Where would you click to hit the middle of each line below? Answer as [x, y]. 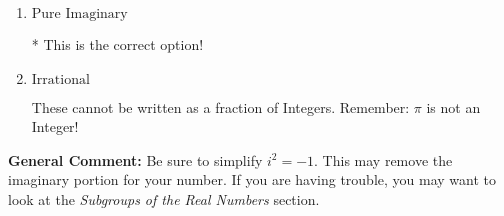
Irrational [60, 79]
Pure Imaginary [79, 14]
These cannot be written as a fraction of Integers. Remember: [220, 106]
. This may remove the [383, 159]
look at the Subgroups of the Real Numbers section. [164, 198]
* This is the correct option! [117, 44]
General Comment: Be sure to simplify [135, 159]
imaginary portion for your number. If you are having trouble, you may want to [252, 179]
